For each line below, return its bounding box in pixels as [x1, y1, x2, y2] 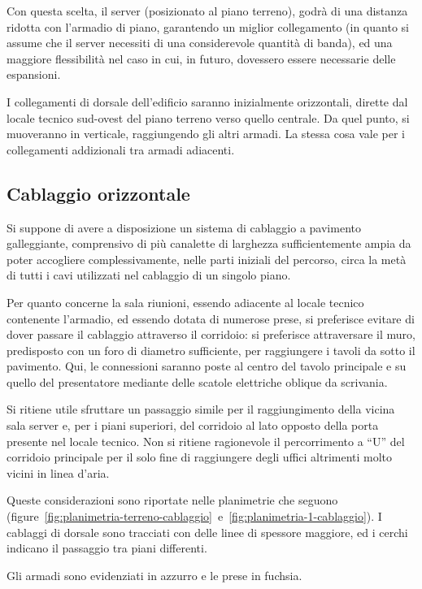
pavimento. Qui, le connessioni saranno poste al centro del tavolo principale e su [7, 357, 407, 375]
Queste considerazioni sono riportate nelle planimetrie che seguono [7, 492, 338, 509]
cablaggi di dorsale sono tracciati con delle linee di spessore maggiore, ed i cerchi [7, 523, 408, 540]
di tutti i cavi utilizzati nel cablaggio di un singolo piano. [7, 266, 291, 284]
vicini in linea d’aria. [7, 464, 110, 481]
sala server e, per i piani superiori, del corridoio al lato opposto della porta [7, 417, 379, 434]
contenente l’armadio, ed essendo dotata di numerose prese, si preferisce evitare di [7, 310, 415, 327]
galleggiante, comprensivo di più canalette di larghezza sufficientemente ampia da [7, 235, 411, 252]
